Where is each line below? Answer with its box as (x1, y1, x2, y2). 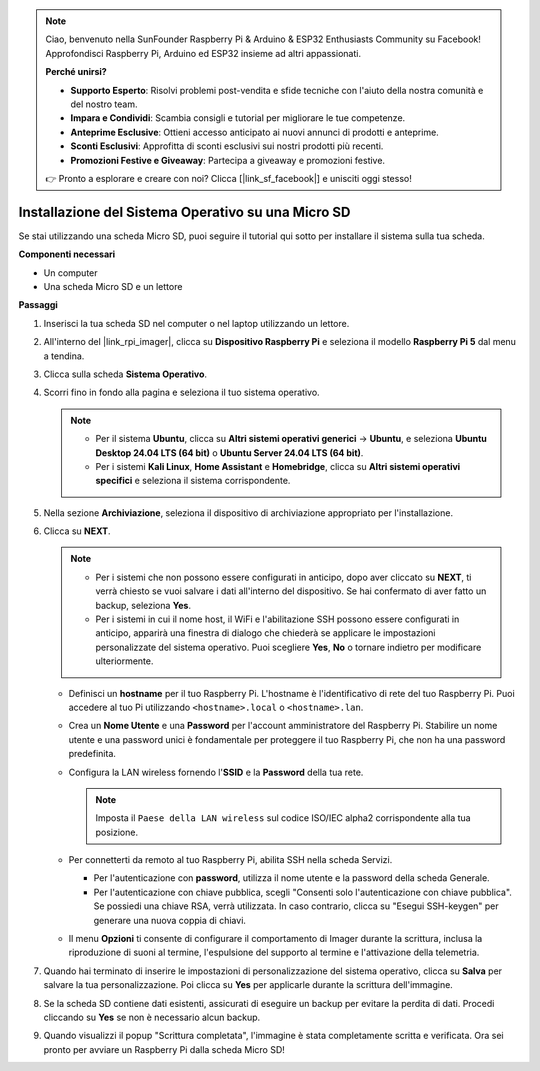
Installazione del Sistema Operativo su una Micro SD (18, 203, 351, 220)
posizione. (95, 826, 139, 838)
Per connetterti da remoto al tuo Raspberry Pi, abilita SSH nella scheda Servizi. (68, 854, 393, 866)
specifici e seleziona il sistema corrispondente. (95, 475, 291, 487)
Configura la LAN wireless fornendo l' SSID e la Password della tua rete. (68, 766, 364, 778)
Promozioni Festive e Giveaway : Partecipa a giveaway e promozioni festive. (70, 154, 385, 166)
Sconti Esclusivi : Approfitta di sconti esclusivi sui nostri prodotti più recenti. (70, 140, 384, 152)
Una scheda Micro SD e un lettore (43, 280, 183, 292)
